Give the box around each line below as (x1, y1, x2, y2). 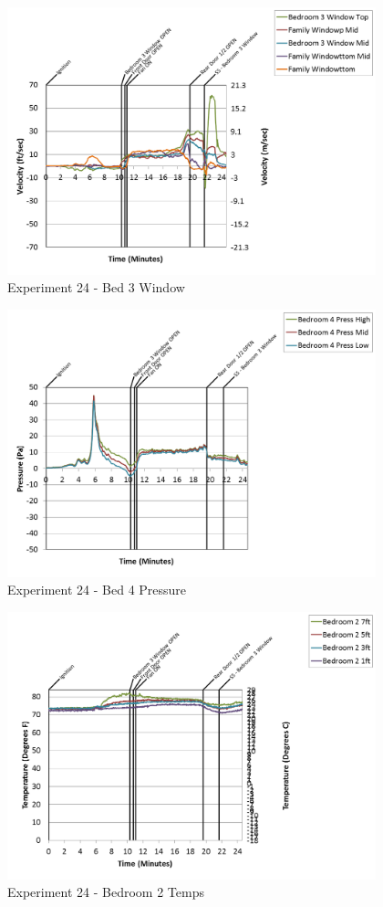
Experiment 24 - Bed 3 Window (7, 278, 185, 297)
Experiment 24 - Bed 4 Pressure (7, 580, 187, 599)
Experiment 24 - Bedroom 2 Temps (7, 882, 204, 902)
